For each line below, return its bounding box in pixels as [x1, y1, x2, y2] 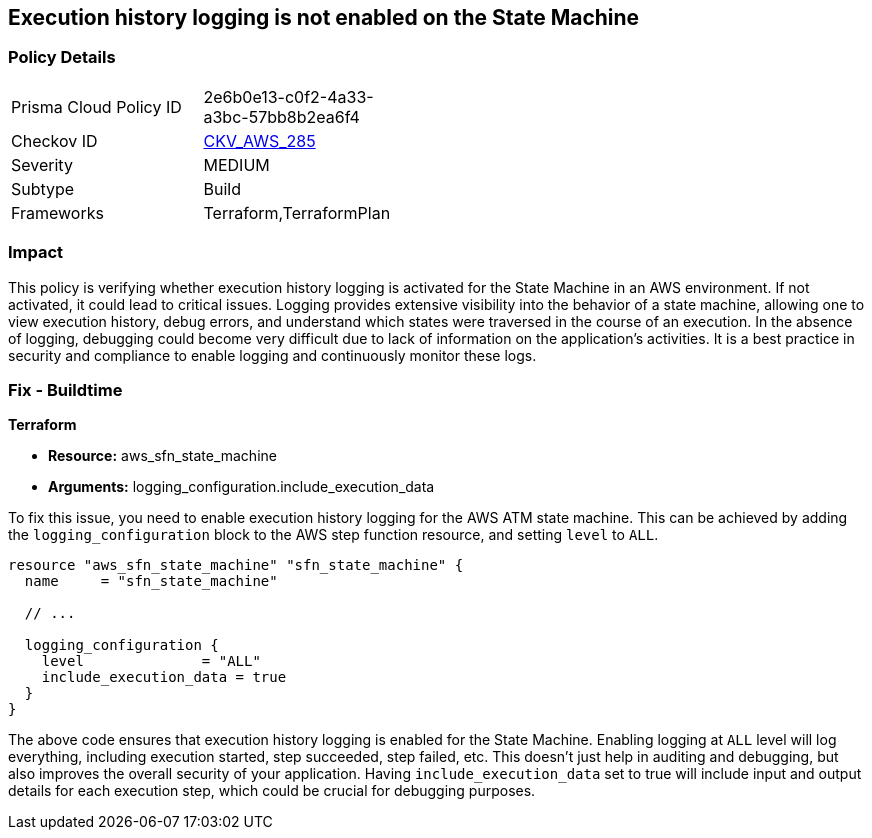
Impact [8, 242, 64, 263]
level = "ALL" [41, 653, 261, 670]
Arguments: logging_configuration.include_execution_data [48, 478, 435, 496]
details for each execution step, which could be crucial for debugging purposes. [8, 782, 536, 800]
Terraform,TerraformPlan [203, 202, 391, 223]
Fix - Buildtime [8, 379, 123, 400]
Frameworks [11, 202, 104, 223]
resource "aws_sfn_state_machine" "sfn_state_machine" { [8, 557, 464, 574]
